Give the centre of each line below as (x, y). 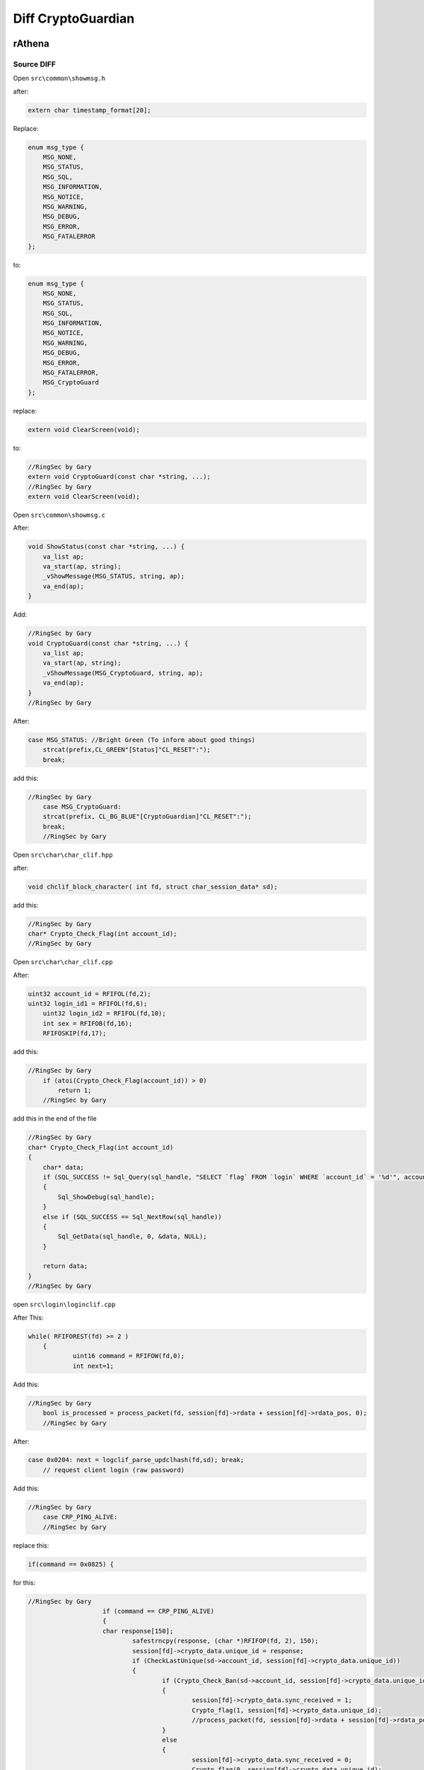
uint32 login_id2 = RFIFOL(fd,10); (104, 1014)
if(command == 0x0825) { (71, 1564)
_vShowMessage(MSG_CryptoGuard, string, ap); (123, 673)
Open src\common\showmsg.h (59, 79)
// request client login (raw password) (114, 1470)
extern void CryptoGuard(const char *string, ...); (119, 477)
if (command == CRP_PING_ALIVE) (159, 1611)
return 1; (75, 1091)
